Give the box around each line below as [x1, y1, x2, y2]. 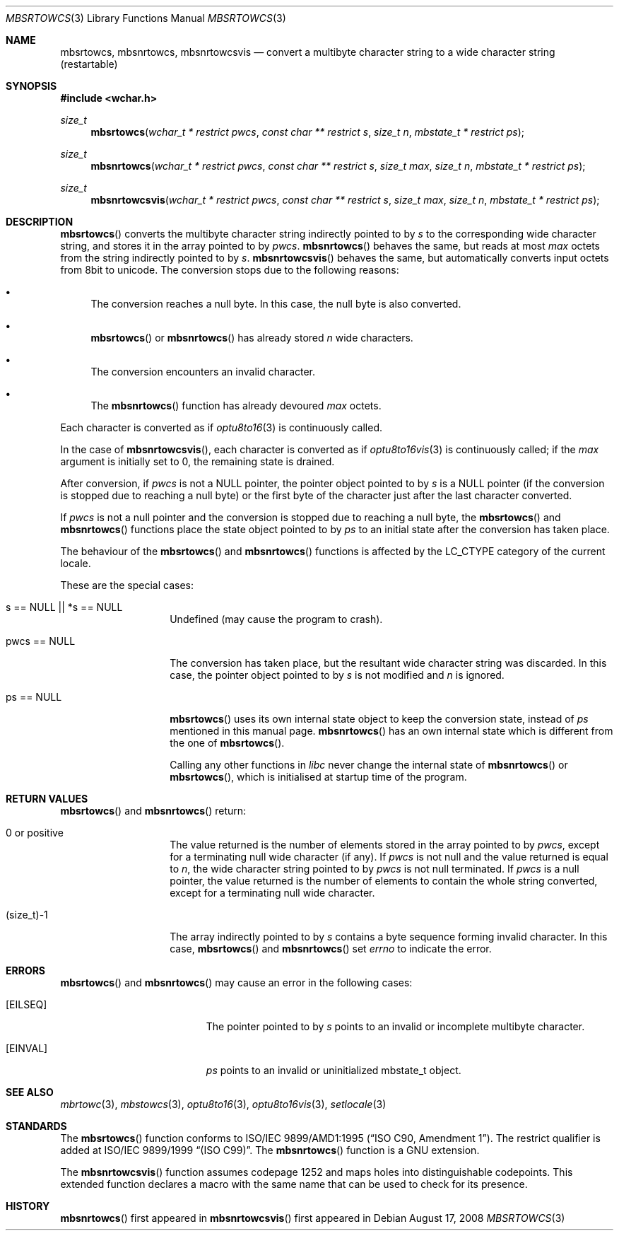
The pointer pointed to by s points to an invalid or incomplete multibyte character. [206, 1020, 585, 1032]
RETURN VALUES [6, 793, 88, 805]
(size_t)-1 [6, 909, 48, 921]
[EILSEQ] [6, 998, 47, 1010]
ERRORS [6, 964, 46, 976]
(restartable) [60, 58, 118, 70]
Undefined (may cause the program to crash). [170, 613, 383, 625]
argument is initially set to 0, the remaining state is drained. [60, 455, 335, 467]
